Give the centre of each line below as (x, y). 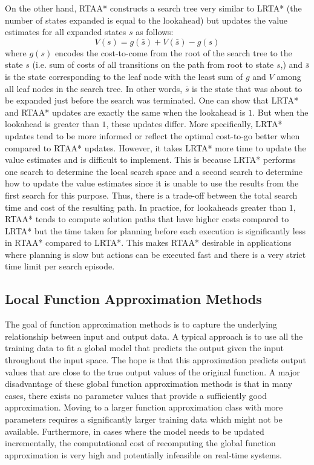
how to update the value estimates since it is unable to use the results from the (152, 183)
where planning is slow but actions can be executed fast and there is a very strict (155, 254)
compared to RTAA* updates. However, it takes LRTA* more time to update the (155, 147)
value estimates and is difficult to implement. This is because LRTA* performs (150, 160)
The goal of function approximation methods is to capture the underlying (141, 324)
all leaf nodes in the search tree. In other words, (94, 88)
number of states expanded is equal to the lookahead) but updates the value (146, 20)
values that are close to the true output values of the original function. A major (152, 371)
